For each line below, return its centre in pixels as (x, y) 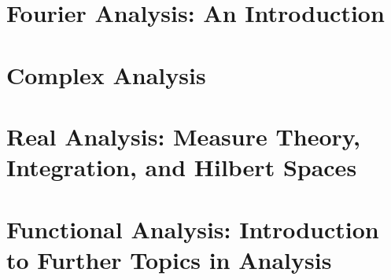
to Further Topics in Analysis (169, 259)
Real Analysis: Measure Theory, (184, 136)
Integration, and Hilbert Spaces (182, 167)
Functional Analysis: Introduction (193, 228)
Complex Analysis (106, 74)
